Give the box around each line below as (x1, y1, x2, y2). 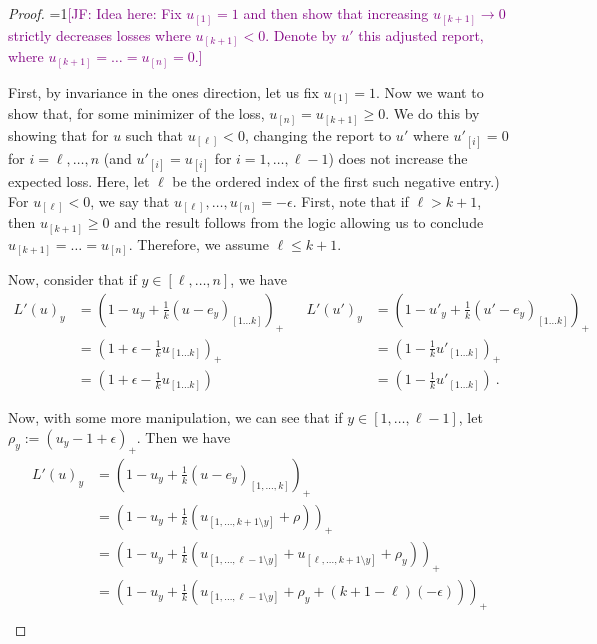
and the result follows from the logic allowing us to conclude (114, 212, 484, 233)
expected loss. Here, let (8, 170, 150, 191)
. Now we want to (375, 81, 484, 102)
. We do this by (385, 103, 480, 124)
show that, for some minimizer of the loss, (8, 103, 265, 124)
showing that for (8, 124, 109, 145)
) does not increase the (328, 147, 468, 168)
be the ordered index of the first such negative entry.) (172, 170, 500, 191)
